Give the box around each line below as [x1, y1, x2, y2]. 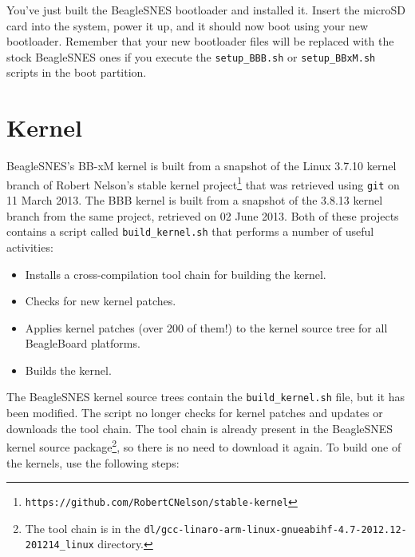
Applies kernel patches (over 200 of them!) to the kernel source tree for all [25, 319, 388, 336]
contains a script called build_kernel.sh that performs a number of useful [6, 223, 374, 240]
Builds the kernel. [25, 361, 112, 378]
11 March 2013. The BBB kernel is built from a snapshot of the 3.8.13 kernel [6, 192, 383, 209]
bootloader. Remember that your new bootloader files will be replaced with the [6, 33, 394, 50]
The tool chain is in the [25, 519, 140, 536]
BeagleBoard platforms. [25, 335, 140, 352]
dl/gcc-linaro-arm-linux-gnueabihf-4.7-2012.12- [144, 523, 407, 535]
